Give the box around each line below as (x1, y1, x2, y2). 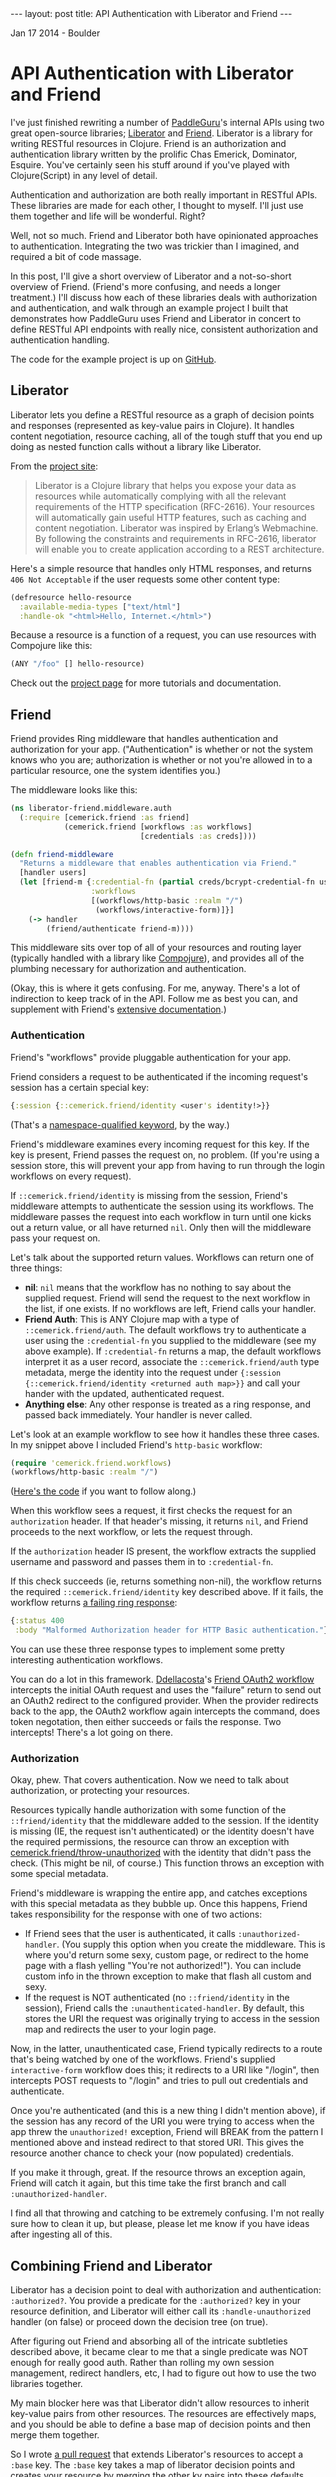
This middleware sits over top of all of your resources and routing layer (10, 942, 302, 954)
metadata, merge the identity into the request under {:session (24, 1366, 282, 1378)
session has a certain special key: (10, 1081, 150, 1093)
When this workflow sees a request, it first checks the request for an (10, 1505, 293, 1517)
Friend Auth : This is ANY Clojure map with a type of (24, 1313, 240, 1325)
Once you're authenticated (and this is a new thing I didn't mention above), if (10, 2105, 326, 2117)
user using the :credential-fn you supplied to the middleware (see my (24, 1334, 317, 1346)
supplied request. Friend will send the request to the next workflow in (24, 1292, 311, 1304)
